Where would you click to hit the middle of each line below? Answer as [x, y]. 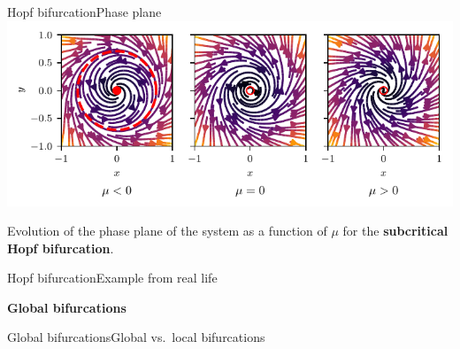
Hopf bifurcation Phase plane [84, 12]
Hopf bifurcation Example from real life [112, 278]
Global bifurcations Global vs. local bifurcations [136, 337]
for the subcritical [395, 231]
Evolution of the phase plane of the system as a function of [167, 231]
